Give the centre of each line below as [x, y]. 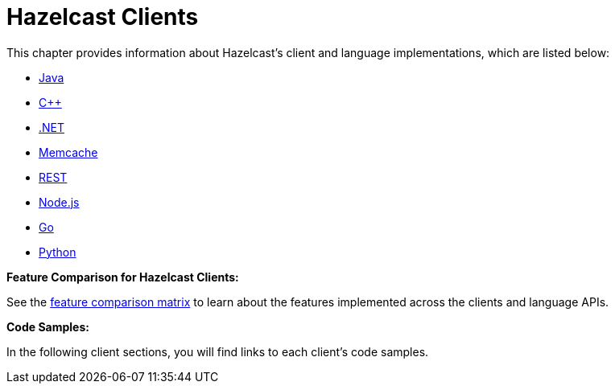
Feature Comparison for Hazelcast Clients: [123, 277]
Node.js [59, 202]
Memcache [68, 152]
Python [58, 252]
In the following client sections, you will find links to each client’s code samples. [218, 351]
